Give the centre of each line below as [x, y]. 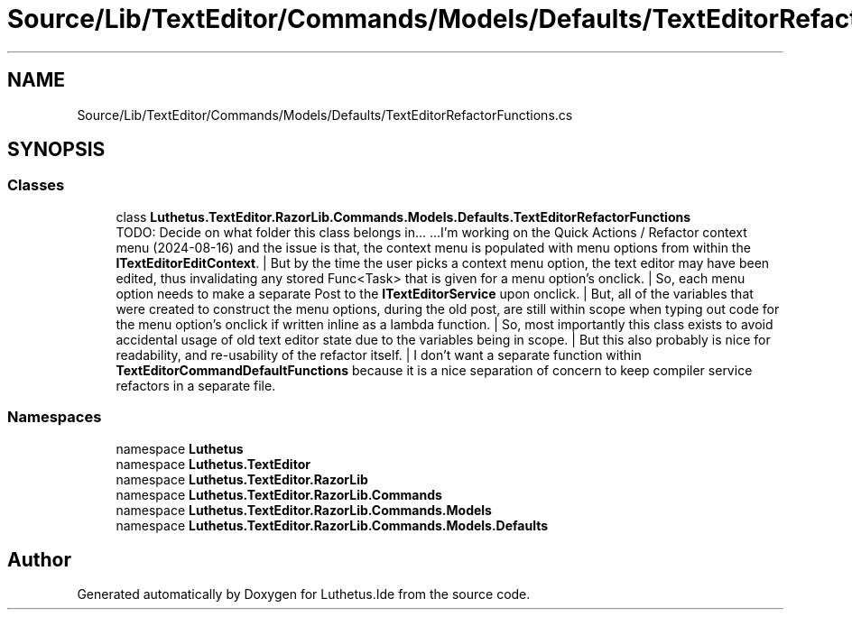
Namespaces [55, 417]
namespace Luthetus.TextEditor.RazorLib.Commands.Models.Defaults [332, 525]
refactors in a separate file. [196, 385]
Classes [36, 185]
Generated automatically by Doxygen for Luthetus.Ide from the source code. [304, 594]
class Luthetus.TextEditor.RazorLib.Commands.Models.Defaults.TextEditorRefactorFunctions [403, 216]
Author [39, 559]
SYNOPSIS [56, 150]
